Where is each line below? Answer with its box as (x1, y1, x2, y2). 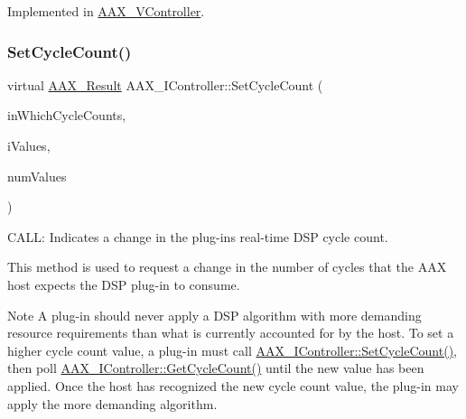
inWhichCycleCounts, (7, 106, 126, 125)
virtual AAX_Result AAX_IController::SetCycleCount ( (7, 75, 323, 94)
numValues (7, 166, 67, 185)
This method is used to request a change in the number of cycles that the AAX (7, 257, 447, 276)
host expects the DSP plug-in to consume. (7, 275, 240, 293)
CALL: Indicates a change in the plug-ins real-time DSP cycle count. (7, 227, 388, 246)
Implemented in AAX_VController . (7, 2, 205, 20)
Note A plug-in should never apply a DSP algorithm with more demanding (7, 305, 422, 324)
